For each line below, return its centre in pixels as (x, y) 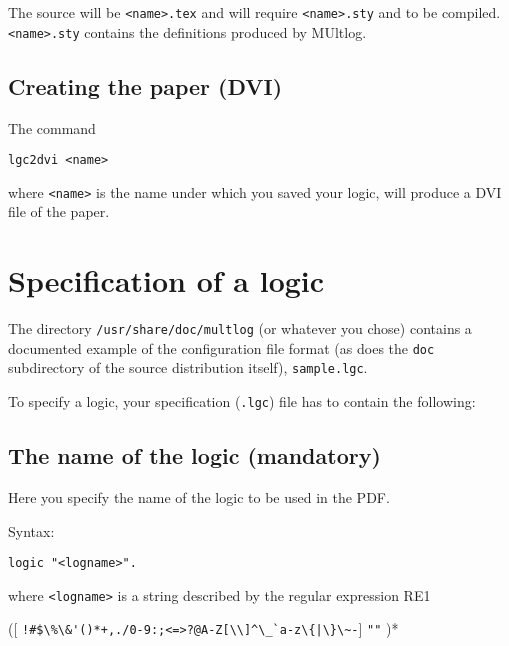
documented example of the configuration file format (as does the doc (221, 347)
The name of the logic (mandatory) (194, 455)
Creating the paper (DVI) (145, 85)
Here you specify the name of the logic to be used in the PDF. (199, 496)
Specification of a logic (166, 280)
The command (52, 127)
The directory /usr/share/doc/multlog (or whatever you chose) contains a (240, 328)
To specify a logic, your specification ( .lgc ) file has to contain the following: (242, 401)
